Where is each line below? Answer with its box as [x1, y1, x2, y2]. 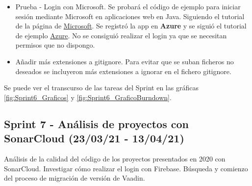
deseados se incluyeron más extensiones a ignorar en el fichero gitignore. [15, 66, 231, 76]
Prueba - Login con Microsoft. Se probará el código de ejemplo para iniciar [15, 1, 241, 11]
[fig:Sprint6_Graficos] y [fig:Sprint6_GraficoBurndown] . [4, 92, 172, 102]
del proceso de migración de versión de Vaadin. [4, 173, 145, 183]
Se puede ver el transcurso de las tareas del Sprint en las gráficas [4, 82, 199, 93]
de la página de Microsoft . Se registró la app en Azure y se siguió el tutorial [15, 21, 247, 31]
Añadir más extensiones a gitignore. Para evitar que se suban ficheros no [15, 56, 234, 66]
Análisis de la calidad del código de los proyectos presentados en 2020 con [4, 153, 226, 163]
